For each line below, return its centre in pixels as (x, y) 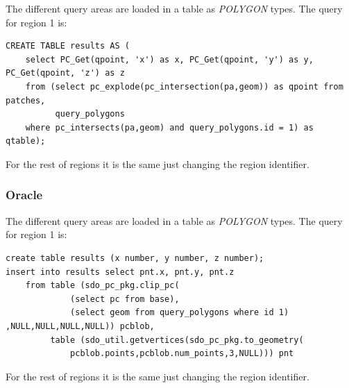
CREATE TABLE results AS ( (68, 46)
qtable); (26, 141)
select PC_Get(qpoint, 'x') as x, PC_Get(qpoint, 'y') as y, (169, 59)
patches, (26, 100)
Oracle (24, 195)
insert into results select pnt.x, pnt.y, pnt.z (120, 272)
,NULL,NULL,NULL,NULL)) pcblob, (80, 326)
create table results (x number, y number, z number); (135, 258)
